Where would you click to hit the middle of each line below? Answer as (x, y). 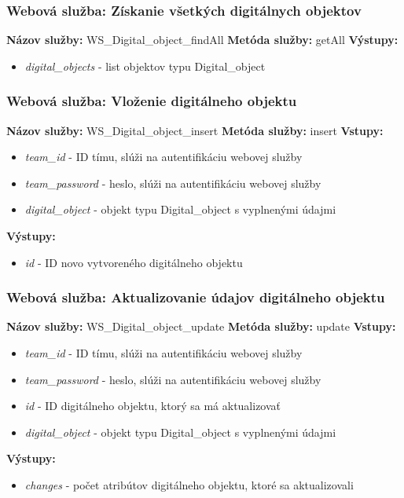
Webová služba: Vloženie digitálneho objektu (152, 101)
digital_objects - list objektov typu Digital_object (145, 66)
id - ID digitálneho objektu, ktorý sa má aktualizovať (153, 406)
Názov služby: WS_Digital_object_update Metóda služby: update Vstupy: (201, 326)
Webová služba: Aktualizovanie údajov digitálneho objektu (196, 297)
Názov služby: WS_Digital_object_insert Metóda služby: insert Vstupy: (195, 130)
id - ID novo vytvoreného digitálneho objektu (134, 262)
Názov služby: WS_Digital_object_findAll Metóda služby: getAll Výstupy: (202, 40)
